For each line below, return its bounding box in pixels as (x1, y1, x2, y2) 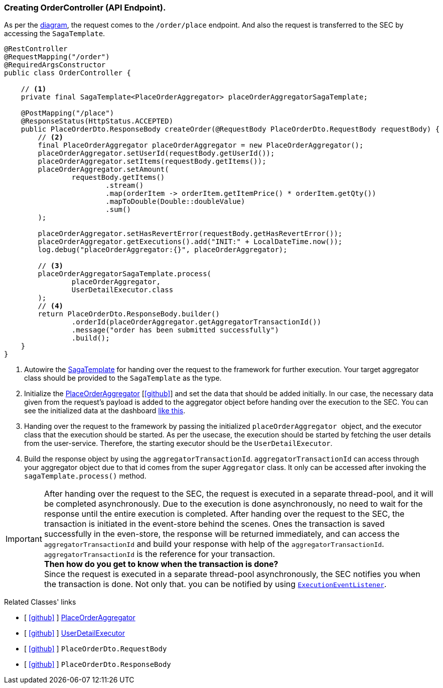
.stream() (105, 181, 144, 190)
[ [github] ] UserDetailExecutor (24, 629, 125, 638)
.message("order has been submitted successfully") (71, 326, 279, 334)
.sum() (105, 205, 131, 214)
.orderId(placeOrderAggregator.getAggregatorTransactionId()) (71, 318, 322, 326)
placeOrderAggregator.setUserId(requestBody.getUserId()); (38, 149, 275, 158)
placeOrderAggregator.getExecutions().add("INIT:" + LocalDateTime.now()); (38, 238, 343, 246)
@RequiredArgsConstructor (4, 61, 106, 69)
